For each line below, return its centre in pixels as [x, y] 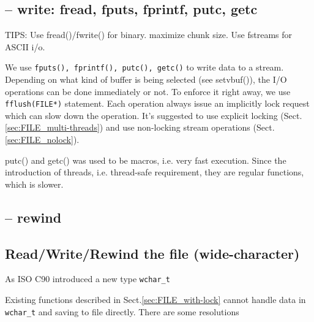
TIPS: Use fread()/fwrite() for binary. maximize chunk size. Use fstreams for [149, 35]
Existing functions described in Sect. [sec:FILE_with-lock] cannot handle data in [155, 300]
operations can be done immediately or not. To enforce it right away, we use [148, 91]
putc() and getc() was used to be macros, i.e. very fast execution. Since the [146, 160]
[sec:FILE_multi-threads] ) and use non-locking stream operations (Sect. [140, 127]
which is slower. [34, 184]
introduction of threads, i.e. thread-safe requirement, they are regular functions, [155, 172]
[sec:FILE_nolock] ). [42, 140]
